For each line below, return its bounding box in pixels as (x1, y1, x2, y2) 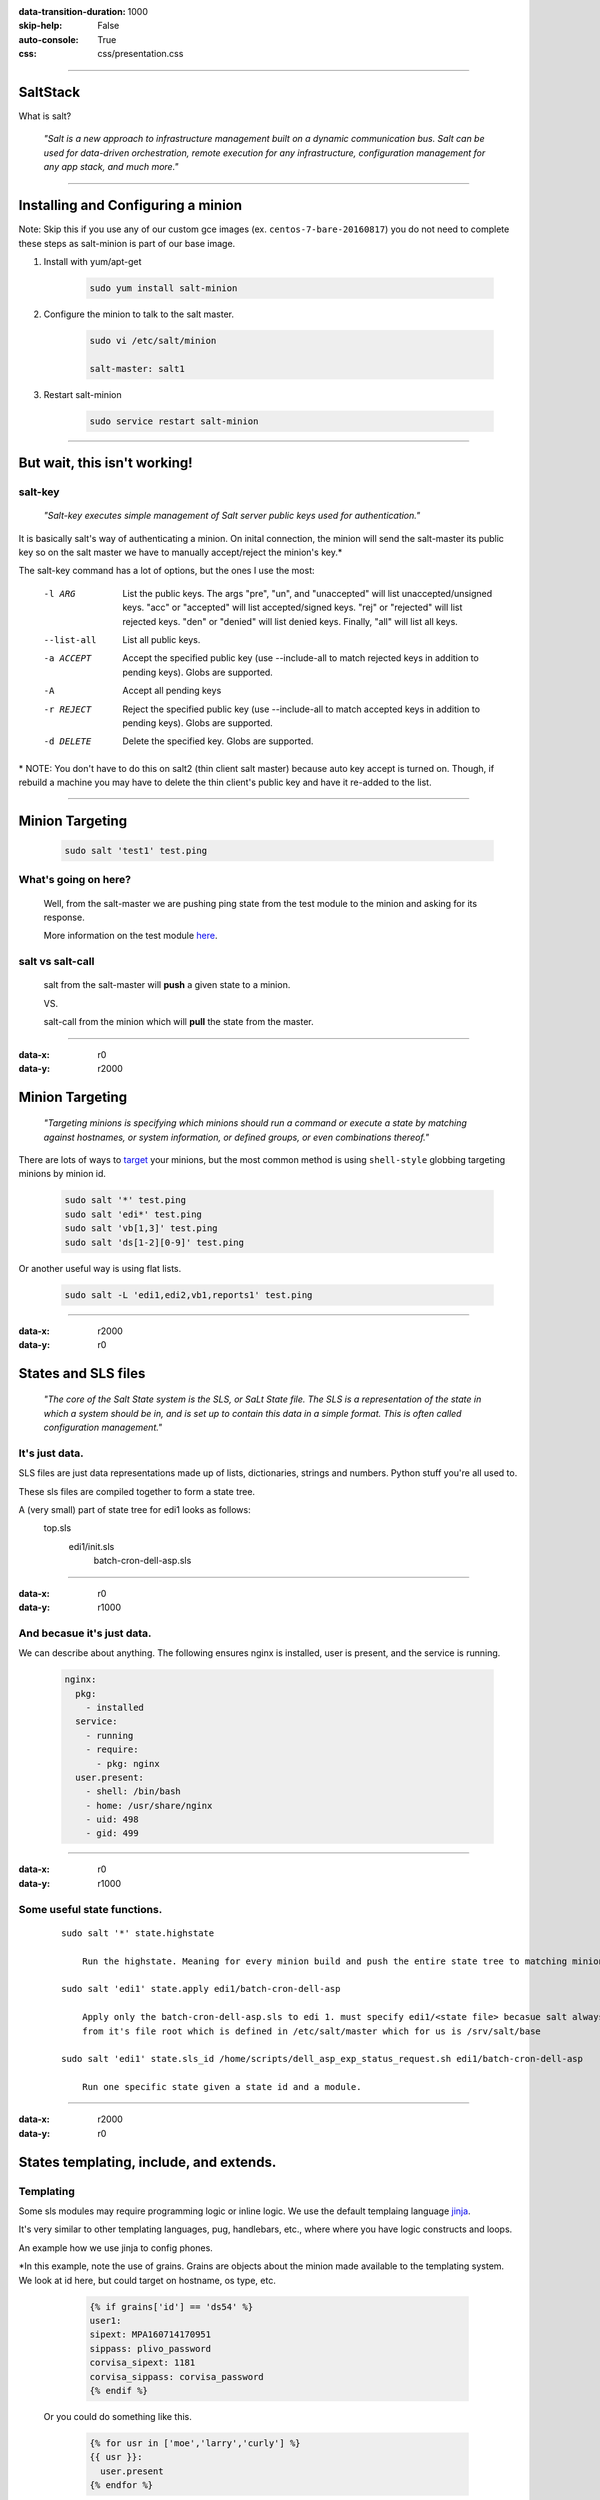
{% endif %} (89, 2385, 149, 2396)
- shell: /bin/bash (85, 1786, 182, 1797)
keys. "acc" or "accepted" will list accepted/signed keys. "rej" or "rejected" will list (122, 601, 463, 614)
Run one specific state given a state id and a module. (81, 2081, 362, 2093)
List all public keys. (122, 633, 201, 645)
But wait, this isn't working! (18, 455, 194, 472)
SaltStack (18, 83, 80, 100)
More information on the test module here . (43, 930, 218, 942)
